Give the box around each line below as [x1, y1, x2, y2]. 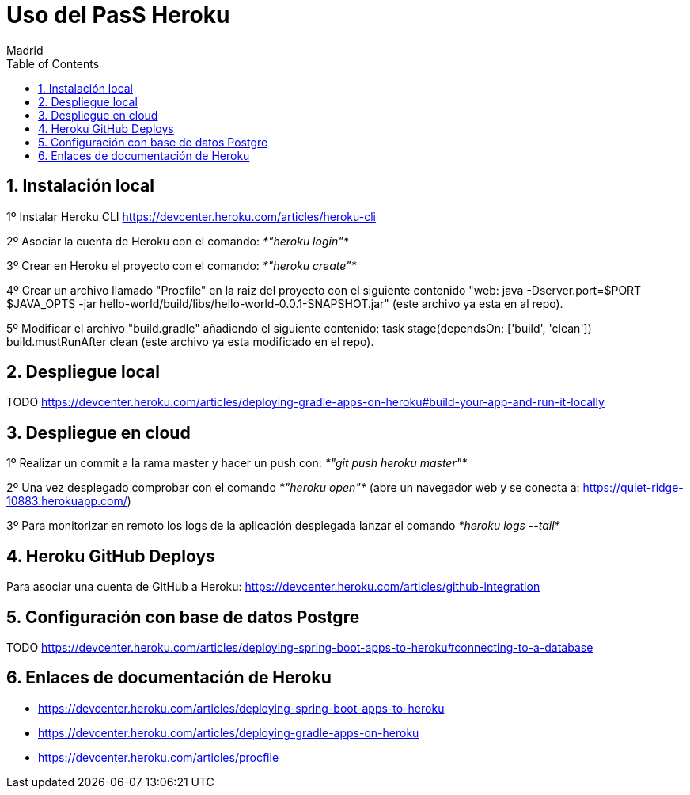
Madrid [6, 43, 44, 57]
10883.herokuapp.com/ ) [6, 494, 131, 508]
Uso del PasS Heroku [6, 2, 230, 29]
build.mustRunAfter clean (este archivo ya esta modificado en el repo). [6, 334, 374, 348]
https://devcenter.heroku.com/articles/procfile [38, 750, 279, 764]
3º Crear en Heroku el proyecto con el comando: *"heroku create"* [6, 258, 357, 272]
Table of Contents [6, 56, 100, 70]
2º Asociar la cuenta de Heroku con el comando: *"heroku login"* [6, 234, 349, 248]
